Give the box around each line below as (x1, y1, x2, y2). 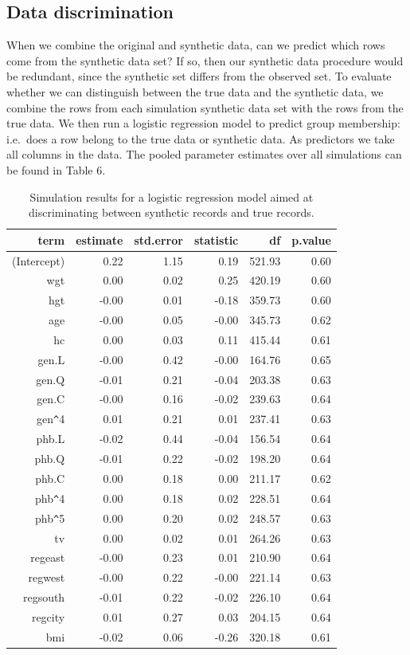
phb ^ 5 (35, 509, 65, 526)
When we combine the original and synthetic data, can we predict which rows (6, 37, 385, 53)
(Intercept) (12, 252, 65, 269)
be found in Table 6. (6, 161, 106, 178)
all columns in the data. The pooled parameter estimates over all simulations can (6, 146, 402, 163)
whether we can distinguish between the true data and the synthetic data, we (6, 83, 384, 100)
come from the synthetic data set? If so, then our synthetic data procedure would (6, 52, 404, 69)
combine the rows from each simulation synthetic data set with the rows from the (6, 99, 404, 116)
